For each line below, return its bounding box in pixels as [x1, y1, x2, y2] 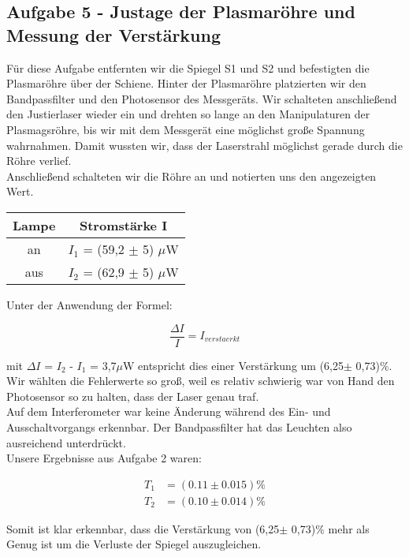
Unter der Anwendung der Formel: [6, 296, 173, 312]
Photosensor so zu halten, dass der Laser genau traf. [6, 387, 259, 404]
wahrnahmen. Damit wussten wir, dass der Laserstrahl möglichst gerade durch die [6, 136, 403, 153]
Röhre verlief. [6, 152, 72, 169]
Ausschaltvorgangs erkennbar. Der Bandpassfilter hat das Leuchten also [6, 418, 352, 435]
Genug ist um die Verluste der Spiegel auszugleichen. [6, 536, 262, 552]
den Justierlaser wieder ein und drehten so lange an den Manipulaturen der [6, 106, 370, 122]
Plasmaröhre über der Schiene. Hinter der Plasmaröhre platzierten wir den [6, 75, 366, 92]
